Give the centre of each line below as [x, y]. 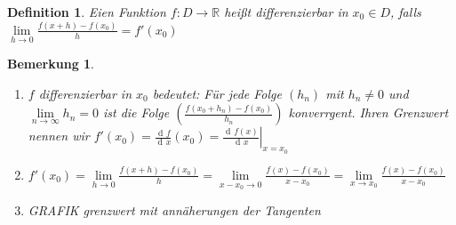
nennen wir [59, 136]
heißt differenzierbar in [286, 12]
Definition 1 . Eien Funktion [87, 12]
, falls [405, 12]
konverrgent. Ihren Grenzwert [368, 112]
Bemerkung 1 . [51, 64]
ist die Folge [136, 112]
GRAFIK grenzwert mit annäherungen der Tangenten [174, 210]
